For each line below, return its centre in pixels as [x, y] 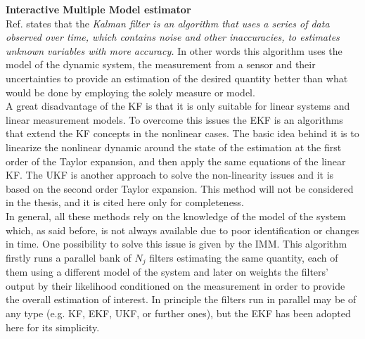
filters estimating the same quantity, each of [244, 257]
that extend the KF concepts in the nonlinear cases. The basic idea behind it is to [182, 133]
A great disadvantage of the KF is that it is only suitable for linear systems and [178, 106]
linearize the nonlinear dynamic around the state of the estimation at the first [174, 147]
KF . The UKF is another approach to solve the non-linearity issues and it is [170, 175]
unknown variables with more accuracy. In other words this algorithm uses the [174, 50]
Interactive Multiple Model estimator [98, 9]
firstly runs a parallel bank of [69, 257]
